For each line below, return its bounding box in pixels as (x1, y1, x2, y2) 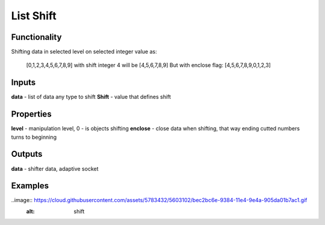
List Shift (11, 9, 57, 22)
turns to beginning (11, 133, 57, 141)
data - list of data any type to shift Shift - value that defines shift (11, 93, 172, 101)
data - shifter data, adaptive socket (11, 165, 99, 172)
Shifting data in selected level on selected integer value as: (11, 48, 157, 55)
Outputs (11, 149, 43, 159)
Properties (11, 109, 52, 119)
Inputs (11, 77, 36, 87)
